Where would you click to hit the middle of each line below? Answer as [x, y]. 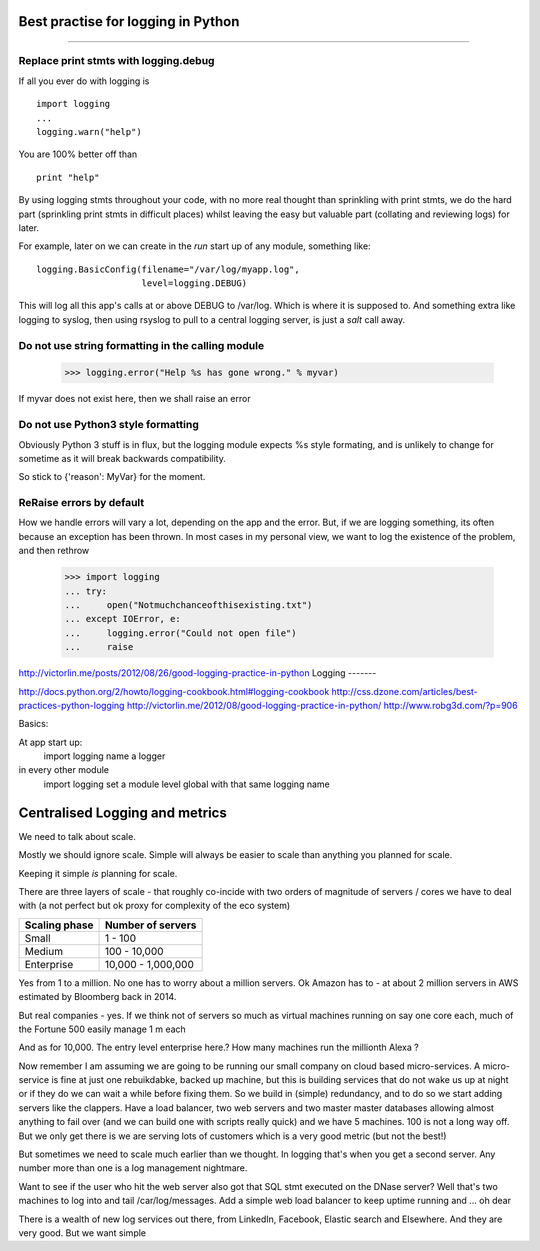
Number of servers [150, 925]
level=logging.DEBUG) [194, 283]
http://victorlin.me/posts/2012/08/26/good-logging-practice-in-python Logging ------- [197, 673]
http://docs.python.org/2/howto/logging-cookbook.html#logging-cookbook [174, 691]
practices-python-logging [71, 705]
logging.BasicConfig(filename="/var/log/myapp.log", [168, 269]
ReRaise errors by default [81, 503]
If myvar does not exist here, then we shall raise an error [134, 399]
